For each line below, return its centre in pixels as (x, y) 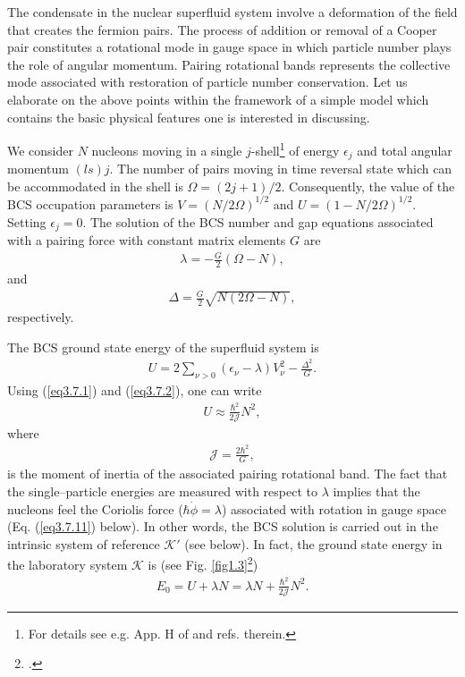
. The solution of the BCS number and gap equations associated (258, 221)
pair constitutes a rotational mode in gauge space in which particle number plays (229, 47)
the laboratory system (68, 564)
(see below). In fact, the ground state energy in (313, 543)
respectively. (41, 317)
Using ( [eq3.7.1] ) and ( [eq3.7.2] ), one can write (135, 390)
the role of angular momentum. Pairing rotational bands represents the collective (229, 64)
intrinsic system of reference (84, 543)
